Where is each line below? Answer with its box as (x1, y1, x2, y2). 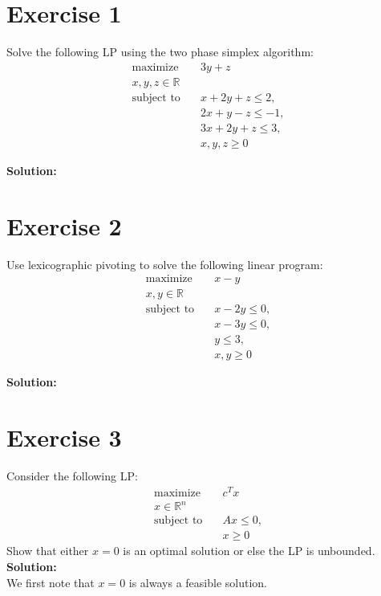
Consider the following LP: (6, 467, 138, 484)
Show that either (6, 542, 89, 559)
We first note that (6, 574, 95, 590)
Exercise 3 (6, 421, 122, 454)
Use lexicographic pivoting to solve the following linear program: (6, 255, 323, 272)
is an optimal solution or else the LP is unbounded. (123, 542, 375, 559)
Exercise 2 (6, 209, 122, 242)
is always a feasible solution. (128, 574, 267, 590)
